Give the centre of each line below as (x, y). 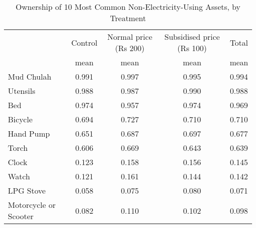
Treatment (128, 18)
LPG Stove (27, 190)
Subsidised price (192, 37)
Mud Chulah (30, 76)
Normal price (130, 37)
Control (84, 42)
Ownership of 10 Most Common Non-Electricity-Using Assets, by (128, 7)
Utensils (22, 91)
